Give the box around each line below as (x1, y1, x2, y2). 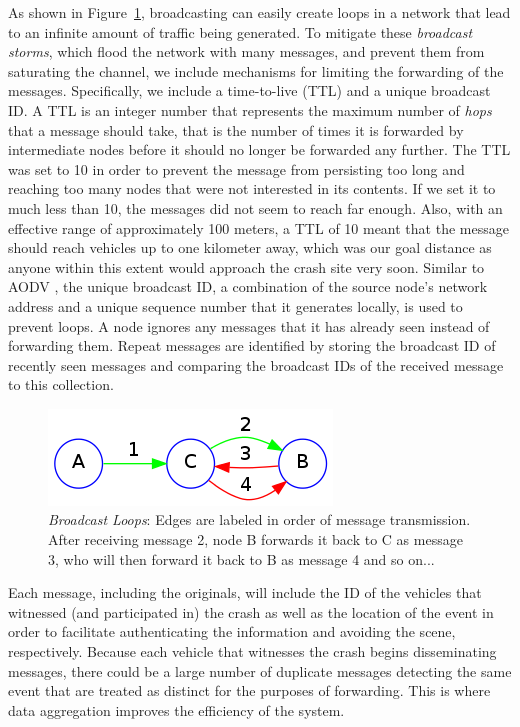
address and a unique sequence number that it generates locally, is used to (8, 295, 463, 316)
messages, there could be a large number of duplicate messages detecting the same (8, 660, 512, 681)
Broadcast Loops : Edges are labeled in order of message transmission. (48, 509, 471, 530)
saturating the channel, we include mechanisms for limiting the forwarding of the (8, 60, 504, 81)
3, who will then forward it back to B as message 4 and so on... (48, 548, 435, 569)
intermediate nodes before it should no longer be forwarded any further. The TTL (8, 139, 511, 160)
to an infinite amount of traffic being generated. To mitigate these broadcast (8, 21, 473, 42)
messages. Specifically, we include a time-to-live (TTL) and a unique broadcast (8, 80, 491, 101)
